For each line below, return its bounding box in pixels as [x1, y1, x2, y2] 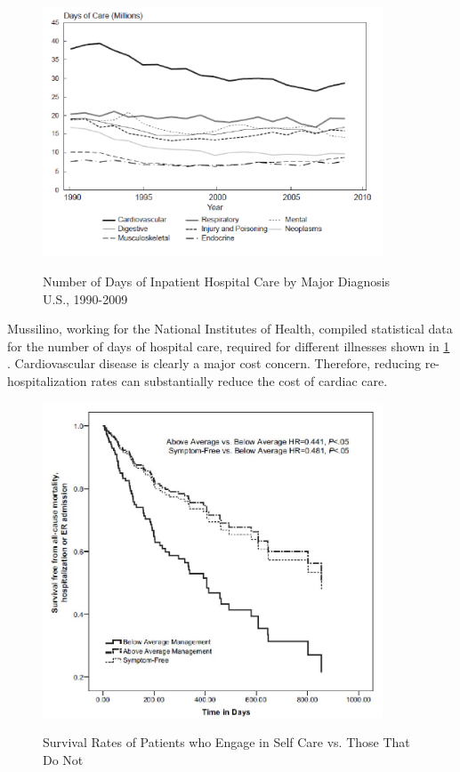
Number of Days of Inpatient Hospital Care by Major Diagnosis [43, 272, 391, 291]
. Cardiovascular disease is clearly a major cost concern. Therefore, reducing [7, 354, 421, 373]
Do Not [43, 750, 84, 768]
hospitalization [7, 372, 87, 390]
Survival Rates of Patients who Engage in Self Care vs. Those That [43, 733, 410, 752]
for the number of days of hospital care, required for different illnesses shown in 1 [7, 336, 450, 355]
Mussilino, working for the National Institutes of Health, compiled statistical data [7, 319, 453, 338]
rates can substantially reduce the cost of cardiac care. [91, 372, 388, 390]
